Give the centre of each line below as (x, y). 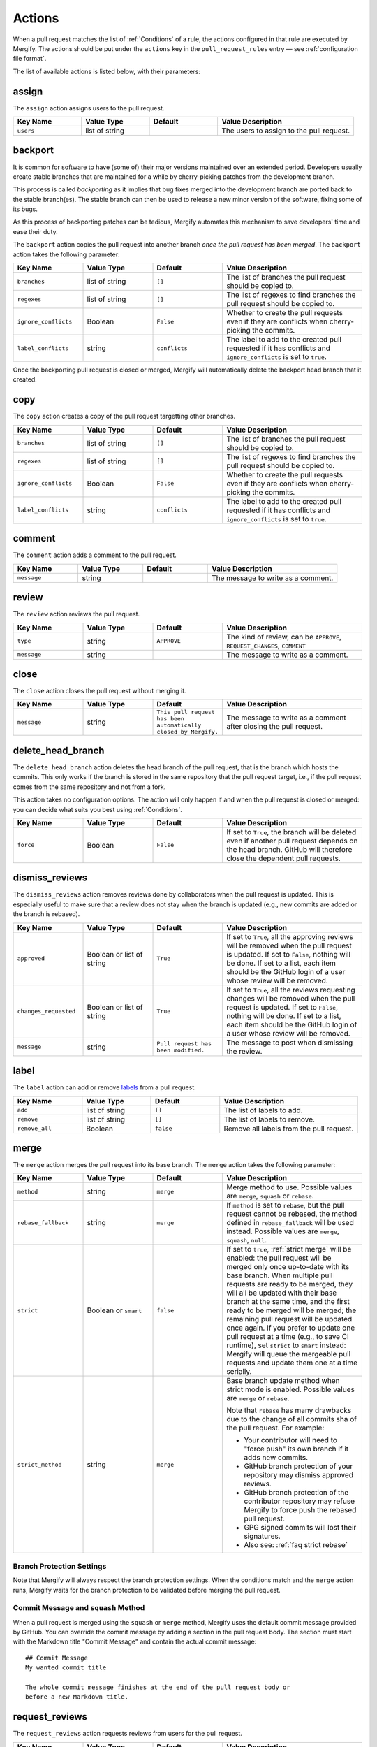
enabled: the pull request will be (279, 1258)
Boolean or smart (114, 1310)
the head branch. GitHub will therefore (289, 849)
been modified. (181, 1050)
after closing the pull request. (275, 727)
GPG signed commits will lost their (300, 1528)
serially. (239, 1372)
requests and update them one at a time (292, 1363)
